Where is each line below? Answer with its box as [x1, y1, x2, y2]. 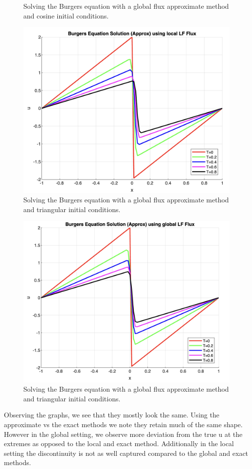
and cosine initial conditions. [23, 10, 109, 20]
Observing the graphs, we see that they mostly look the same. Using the [4, 410, 219, 420]
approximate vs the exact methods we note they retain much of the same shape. [4, 419, 243, 429]
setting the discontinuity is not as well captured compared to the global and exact [4, 448, 249, 458]
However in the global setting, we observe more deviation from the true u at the [4, 429, 243, 439]
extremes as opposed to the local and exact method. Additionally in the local [4, 438, 234, 449]
